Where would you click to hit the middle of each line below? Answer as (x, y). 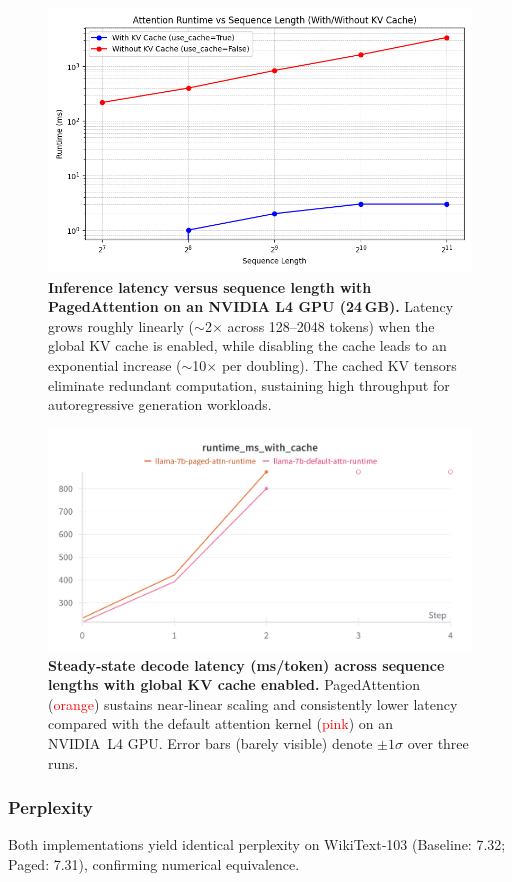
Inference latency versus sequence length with (210, 286)
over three (438, 743)
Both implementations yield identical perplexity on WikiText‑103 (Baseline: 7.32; (257, 844)
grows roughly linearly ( (121, 325)
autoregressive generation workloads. (160, 404)
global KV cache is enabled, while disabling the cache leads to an (247, 345)
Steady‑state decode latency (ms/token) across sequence (246, 664)
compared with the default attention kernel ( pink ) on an (221, 723)
